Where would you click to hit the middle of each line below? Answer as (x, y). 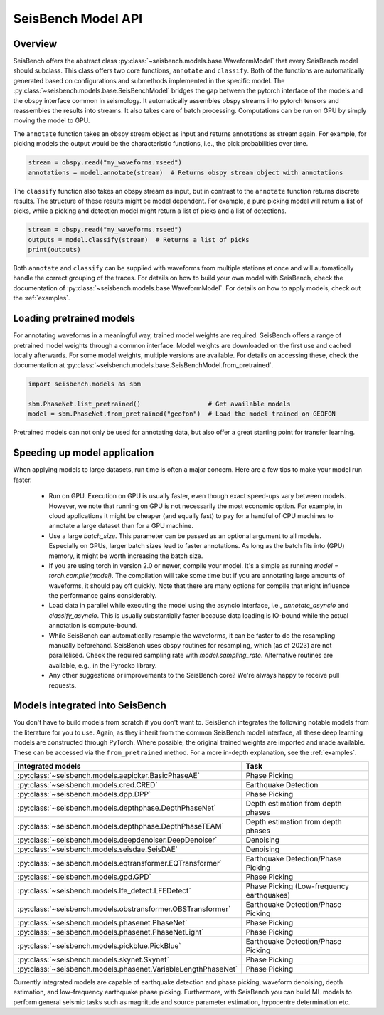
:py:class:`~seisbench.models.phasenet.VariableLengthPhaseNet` (128, 969)
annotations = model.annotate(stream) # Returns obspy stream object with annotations (186, 172)
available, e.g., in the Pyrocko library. (103, 665)
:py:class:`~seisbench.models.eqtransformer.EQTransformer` (120, 863)
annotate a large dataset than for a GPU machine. (121, 526)
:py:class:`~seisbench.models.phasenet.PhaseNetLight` (111, 932)
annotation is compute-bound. (93, 626)
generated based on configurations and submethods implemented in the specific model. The (149, 80)
